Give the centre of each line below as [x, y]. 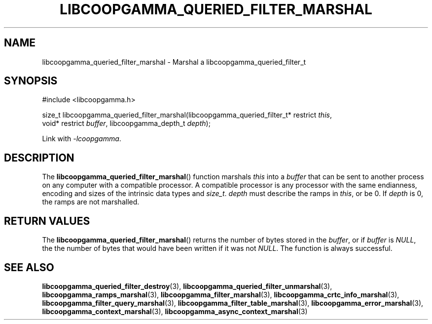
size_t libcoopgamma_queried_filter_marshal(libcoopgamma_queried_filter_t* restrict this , [187, 115]
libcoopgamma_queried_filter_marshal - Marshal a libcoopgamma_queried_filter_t [174, 62]
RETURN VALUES [47, 221]
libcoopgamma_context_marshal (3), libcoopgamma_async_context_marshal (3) [175, 311]
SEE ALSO [29, 267]
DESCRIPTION [39, 158]
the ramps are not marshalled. [91, 202]
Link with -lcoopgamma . [82, 139]
